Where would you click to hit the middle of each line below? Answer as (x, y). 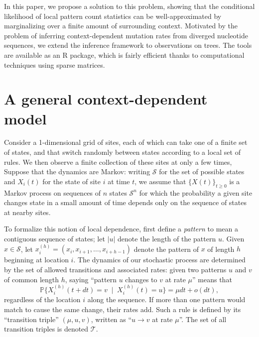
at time (119, 181)
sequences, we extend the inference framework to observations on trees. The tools (128, 45)
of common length (32, 279)
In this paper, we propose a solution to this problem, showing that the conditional (129, 6)
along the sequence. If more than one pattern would (166, 299)
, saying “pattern (91, 279)
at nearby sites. (27, 212)
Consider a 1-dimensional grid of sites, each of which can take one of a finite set (126, 142)
